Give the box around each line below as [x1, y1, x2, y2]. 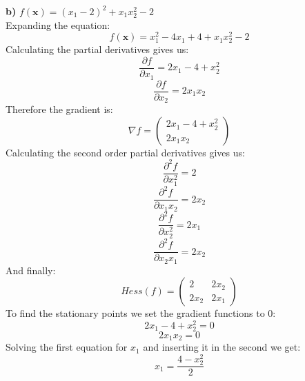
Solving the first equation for [6, 340, 128, 354]
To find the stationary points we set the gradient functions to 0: [6, 306, 276, 320]
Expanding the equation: [6, 17, 110, 32]
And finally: [6, 262, 56, 277]
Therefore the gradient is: [6, 102, 113, 116]
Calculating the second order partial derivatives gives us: [6, 145, 245, 159]
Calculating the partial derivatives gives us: [6, 42, 189, 56]
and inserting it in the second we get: [143, 340, 301, 354]
